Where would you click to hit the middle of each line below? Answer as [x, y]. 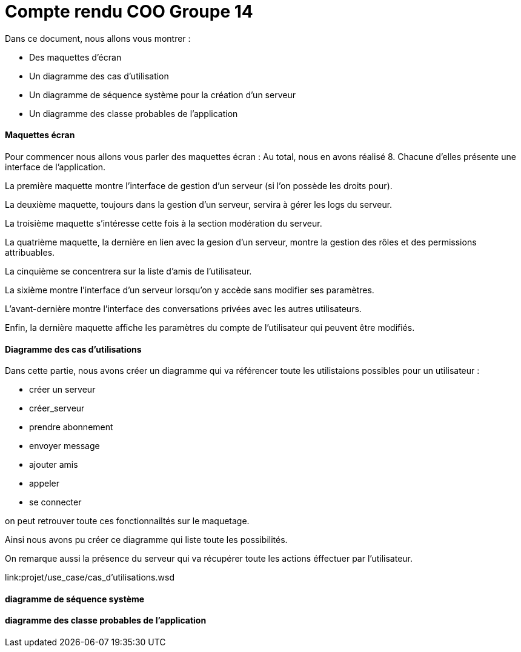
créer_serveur [57, 408]
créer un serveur [62, 390]
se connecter [55, 502]
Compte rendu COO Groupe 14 [129, 12]
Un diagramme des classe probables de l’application [134, 113]
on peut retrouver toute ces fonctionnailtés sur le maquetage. [127, 521]
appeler [44, 484]
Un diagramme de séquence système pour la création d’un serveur [162, 95]
